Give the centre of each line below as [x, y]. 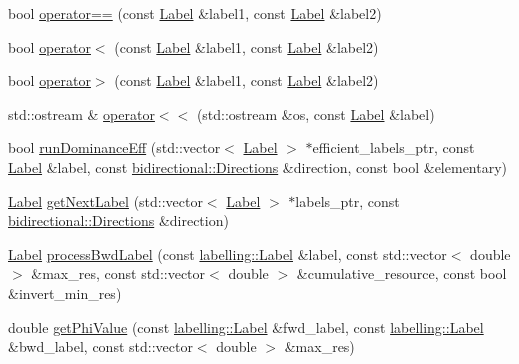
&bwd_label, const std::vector [100, 346]
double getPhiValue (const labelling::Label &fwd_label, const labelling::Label [246, 326]
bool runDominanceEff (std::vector [114, 147]
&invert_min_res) [65, 292]
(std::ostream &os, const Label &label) [315, 113]
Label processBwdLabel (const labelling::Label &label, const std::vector [227, 253]
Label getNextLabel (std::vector [105, 200]
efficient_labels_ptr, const [393, 147]
